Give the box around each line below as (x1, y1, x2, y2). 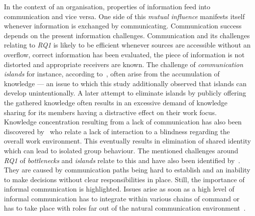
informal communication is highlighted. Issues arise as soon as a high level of (4, 184, 234, 194)
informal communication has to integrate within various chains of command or (4, 193, 240, 203)
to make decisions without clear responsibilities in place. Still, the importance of (4, 174, 245, 184)
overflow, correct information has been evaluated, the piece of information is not (4, 49, 245, 59)
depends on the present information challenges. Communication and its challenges (4, 30, 250, 40)
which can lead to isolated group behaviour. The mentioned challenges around (4, 145, 238, 155)
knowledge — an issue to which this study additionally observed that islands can (4, 78, 247, 88)
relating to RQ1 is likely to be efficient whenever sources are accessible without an (4, 40, 251, 50)
